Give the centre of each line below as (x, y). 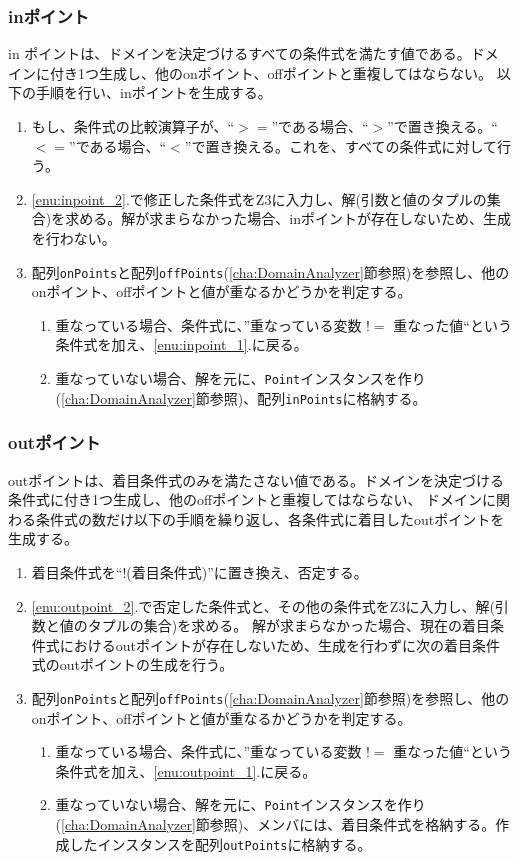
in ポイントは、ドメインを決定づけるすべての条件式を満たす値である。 (239, 53)
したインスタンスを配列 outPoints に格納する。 (220, 843)
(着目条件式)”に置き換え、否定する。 (247, 571)
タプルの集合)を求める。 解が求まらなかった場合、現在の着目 (288, 625)
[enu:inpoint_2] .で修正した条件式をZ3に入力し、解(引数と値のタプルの (259, 198)
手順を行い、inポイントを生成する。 (153, 92)
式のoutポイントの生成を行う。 (132, 664)
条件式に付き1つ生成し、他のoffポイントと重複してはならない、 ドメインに (252, 499)
